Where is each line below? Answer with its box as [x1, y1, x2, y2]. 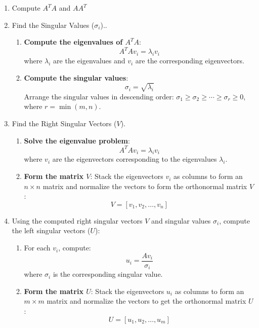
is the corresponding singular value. [53, 269, 163, 279]
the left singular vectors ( [12, 225, 91, 236]
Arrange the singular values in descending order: [24, 91, 174, 101]
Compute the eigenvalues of [24, 37, 123, 47]
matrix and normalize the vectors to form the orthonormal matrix [42, 180, 247, 191]
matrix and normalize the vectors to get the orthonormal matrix [47, 296, 246, 306]
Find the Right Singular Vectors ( [12, 118, 117, 128]
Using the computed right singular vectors [12, 215, 143, 226]
